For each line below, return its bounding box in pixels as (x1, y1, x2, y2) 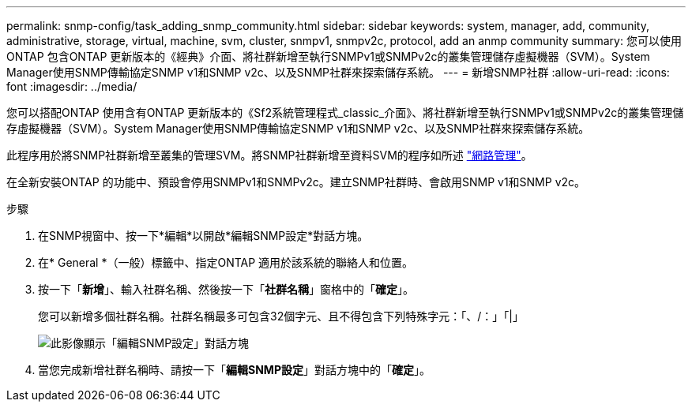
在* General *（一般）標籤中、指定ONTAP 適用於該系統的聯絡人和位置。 (38, 256, 414, 269)
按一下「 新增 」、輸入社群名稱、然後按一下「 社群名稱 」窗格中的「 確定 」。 (38, 283, 414, 296)
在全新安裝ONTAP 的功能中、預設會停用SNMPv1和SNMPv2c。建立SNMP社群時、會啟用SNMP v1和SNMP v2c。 (6, 175, 586, 189)
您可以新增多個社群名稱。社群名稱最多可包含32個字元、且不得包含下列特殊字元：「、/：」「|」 (38, 309, 524, 323)
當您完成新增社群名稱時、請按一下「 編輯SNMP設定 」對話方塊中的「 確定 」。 (38, 363, 431, 376)
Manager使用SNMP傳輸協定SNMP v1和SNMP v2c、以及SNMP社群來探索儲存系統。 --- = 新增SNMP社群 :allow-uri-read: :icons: (6, 66, 670, 79)
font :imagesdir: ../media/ (6, 80, 137, 93)
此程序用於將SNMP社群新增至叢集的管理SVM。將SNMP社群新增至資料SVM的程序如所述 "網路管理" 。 (6, 148, 532, 162)
